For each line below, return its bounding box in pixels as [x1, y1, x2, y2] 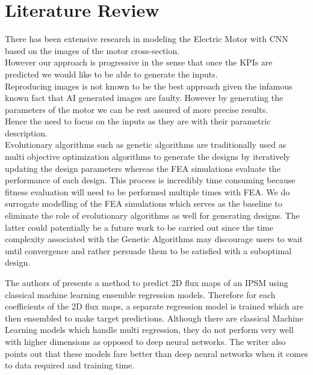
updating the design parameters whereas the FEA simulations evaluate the [5, 162, 280, 174]
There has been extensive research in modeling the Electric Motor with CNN [5, 32, 288, 45]
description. [5, 126, 48, 139]
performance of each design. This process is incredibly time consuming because [5, 174, 296, 186]
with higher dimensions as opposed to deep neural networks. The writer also [5, 335, 286, 347]
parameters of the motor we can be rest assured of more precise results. [5, 103, 268, 115]
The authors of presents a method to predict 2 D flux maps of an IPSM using [5, 276, 288, 288]
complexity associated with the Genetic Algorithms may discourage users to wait [5, 233, 303, 245]
